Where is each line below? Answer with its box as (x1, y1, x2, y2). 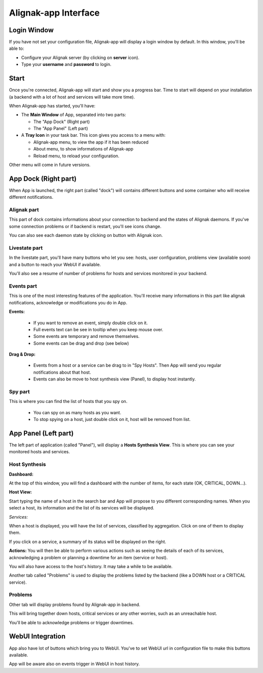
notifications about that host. (33, 369, 91, 375)
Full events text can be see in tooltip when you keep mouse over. (33, 326, 163, 332)
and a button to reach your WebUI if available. (9, 261, 101, 267)
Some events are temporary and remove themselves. (33, 334, 140, 339)
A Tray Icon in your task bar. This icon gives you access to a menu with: (21, 132, 166, 138)
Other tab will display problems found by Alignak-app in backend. (9, 601, 141, 608)
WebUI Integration (9, 632, 66, 641)
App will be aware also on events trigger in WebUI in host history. (9, 661, 140, 667)
